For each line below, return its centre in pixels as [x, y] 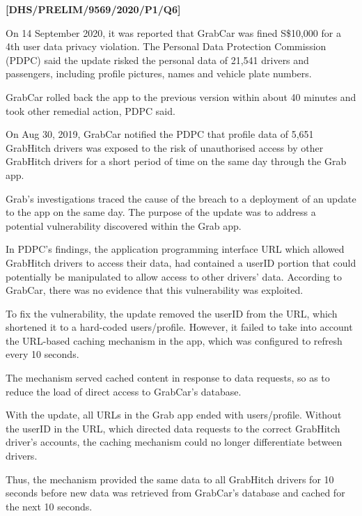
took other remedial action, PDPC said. [90, 110]
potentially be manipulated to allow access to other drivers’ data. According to [174, 276]
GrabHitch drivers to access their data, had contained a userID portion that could [181, 262]
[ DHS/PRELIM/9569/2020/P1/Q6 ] [93, 9]
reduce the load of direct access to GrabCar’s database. [124, 391]
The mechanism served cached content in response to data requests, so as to [168, 378]
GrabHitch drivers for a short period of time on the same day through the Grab [176, 161]
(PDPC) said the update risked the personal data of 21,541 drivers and [157, 60]
